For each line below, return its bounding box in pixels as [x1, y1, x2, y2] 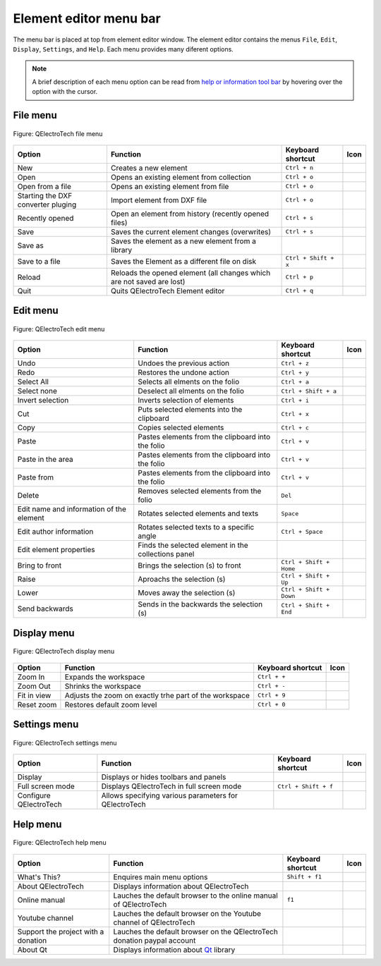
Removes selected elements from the [138, 487, 262, 496]
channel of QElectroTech [113, 917, 195, 927]
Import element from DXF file [110, 195, 207, 204]
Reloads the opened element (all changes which [110, 268, 271, 278]
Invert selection [17, 396, 69, 405]
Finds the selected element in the [138, 540, 248, 550]
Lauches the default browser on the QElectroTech [113, 927, 278, 936]
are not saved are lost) [110, 276, 186, 286]
